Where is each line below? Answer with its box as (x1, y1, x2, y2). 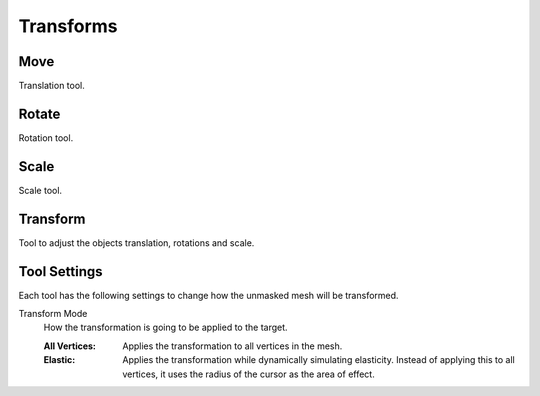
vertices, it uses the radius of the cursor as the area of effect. (122, 368, 375, 380)
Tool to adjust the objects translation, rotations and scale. (18, 236, 255, 249)
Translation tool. (18, 80, 85, 92)
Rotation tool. (18, 131, 74, 144)
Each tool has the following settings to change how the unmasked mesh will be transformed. (18, 289, 399, 301)
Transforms (18, 15, 119, 37)
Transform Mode (18, 308, 88, 320)
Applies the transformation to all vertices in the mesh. (122, 340, 343, 352)
